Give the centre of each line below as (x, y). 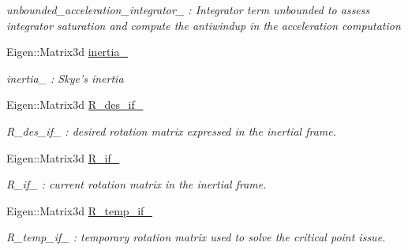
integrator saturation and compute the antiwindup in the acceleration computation (204, 25)
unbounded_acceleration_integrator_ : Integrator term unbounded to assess (188, 9)
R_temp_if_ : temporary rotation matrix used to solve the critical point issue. (196, 237)
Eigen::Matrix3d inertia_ (67, 52)
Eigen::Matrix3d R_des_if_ (75, 104)
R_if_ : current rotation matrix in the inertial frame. (137, 184)
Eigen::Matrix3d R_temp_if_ (79, 210)
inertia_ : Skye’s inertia (65, 78)
